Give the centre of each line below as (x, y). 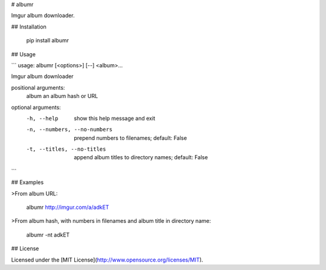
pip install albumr (48, 41)
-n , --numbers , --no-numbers (69, 130)
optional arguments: (36, 107)
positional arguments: (38, 87)
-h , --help (42, 118)
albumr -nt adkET (48, 235)
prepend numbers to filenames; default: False (130, 138)
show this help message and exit (114, 118)
